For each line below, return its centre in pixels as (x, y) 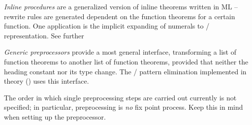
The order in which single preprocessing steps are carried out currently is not (120, 97)
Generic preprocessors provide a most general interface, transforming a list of (120, 52)
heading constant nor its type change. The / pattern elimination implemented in (125, 71)
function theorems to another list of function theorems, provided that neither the (126, 61)
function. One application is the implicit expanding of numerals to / (107, 26)
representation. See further (44, 35)
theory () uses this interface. (47, 81)
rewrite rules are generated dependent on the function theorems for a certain (120, 16)
